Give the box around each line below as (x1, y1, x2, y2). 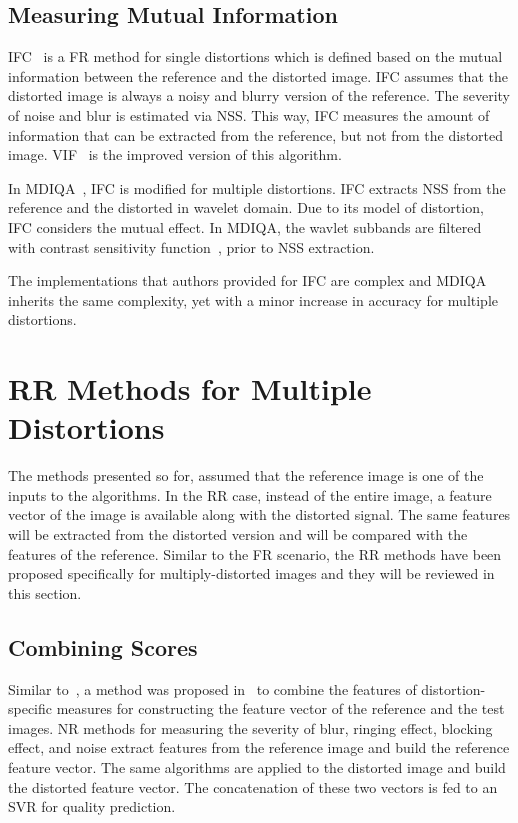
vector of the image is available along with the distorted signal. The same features (8, 504, 511, 525)
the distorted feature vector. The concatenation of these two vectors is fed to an (8, 776, 498, 797)
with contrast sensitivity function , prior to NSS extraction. (8, 236, 375, 257)
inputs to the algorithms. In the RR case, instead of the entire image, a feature (8, 484, 492, 505)
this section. (8, 582, 82, 603)
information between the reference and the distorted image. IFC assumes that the (8, 65, 508, 86)
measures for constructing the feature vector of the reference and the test (56, 698, 505, 719)
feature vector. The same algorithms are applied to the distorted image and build (8, 756, 506, 777)
